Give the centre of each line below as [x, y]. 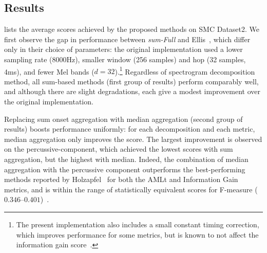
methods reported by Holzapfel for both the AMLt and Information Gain [121, 179]
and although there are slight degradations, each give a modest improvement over [132, 91]
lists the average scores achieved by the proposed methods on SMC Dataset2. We [132, 29]
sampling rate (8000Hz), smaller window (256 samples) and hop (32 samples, [125, 59]
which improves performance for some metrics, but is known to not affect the [137, 234]
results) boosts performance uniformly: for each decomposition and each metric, [130, 129]
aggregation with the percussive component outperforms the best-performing [125, 169]
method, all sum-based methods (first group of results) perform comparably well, [131, 81]
